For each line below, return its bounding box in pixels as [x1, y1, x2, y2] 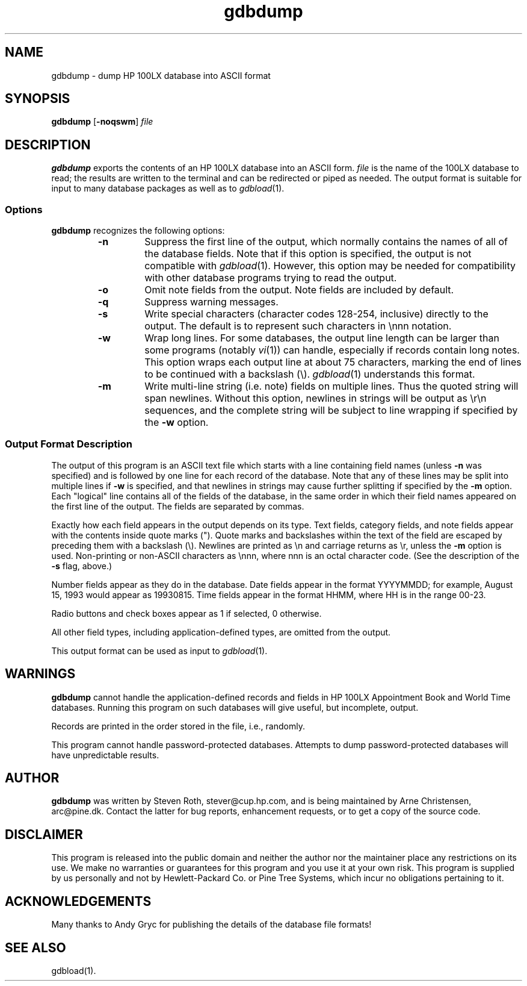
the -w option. [144, 416, 209, 429]
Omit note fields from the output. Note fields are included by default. [144, 284, 454, 296]
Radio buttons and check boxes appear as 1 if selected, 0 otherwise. [51, 608, 322, 619]
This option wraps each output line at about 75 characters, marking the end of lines [144, 356, 522, 369]
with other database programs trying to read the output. [144, 272, 397, 284]
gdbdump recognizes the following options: [51, 225, 225, 236]
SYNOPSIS [5, 91, 70, 107]
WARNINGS [5, 666, 76, 682]
